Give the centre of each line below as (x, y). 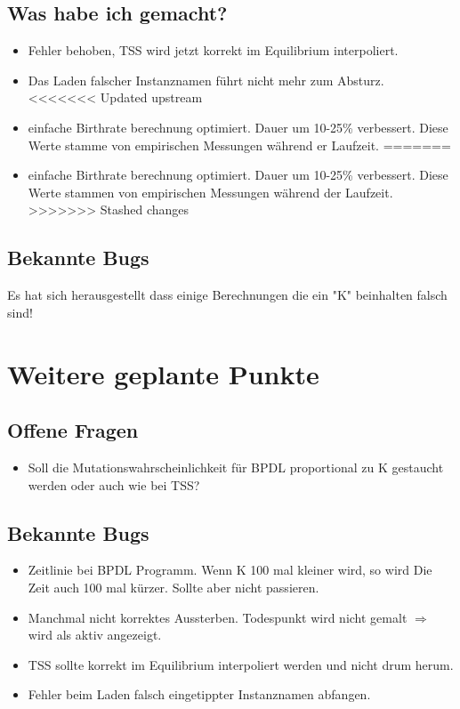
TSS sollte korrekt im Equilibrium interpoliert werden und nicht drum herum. (241, 664)
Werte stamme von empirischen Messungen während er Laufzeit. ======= (239, 145)
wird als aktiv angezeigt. (95, 635)
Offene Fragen (73, 430)
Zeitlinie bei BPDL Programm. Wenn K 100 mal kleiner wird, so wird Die (230, 570)
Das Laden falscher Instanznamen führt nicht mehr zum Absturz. (206, 80)
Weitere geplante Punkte (163, 373)
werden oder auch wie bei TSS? (114, 484)
